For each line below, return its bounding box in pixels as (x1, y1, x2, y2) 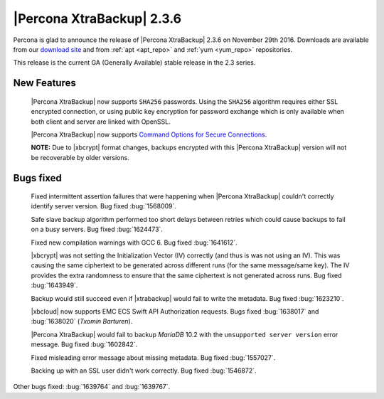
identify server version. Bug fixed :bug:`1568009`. (31, 202, 177, 211)
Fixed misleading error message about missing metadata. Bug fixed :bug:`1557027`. (31, 353, 276, 362)
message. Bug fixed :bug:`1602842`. (31, 340, 138, 349)
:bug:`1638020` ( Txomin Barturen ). (31, 317, 133, 326)
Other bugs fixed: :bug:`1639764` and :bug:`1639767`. (13, 383, 171, 391)
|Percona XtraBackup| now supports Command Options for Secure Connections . (31, 130, 267, 139)
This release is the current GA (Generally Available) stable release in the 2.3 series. (13, 58, 256, 67)
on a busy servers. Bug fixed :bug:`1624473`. (31, 225, 164, 234)
